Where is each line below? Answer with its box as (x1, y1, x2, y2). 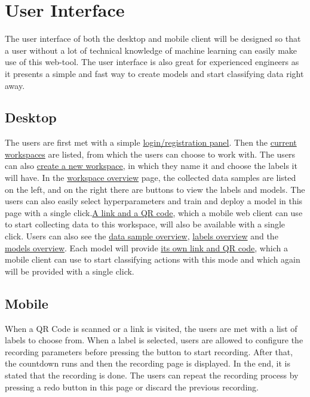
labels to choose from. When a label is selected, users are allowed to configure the (5, 334, 303, 346)
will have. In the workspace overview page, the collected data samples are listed (5, 171, 296, 184)
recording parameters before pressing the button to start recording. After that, (5, 345, 293, 358)
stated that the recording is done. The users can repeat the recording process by (5, 369, 299, 381)
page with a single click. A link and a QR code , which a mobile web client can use (5, 206, 303, 218)
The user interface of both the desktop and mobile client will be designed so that (5, 32, 301, 45)
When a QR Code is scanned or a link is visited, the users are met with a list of (5, 322, 297, 334)
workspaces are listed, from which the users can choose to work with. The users (5, 147, 296, 160)
